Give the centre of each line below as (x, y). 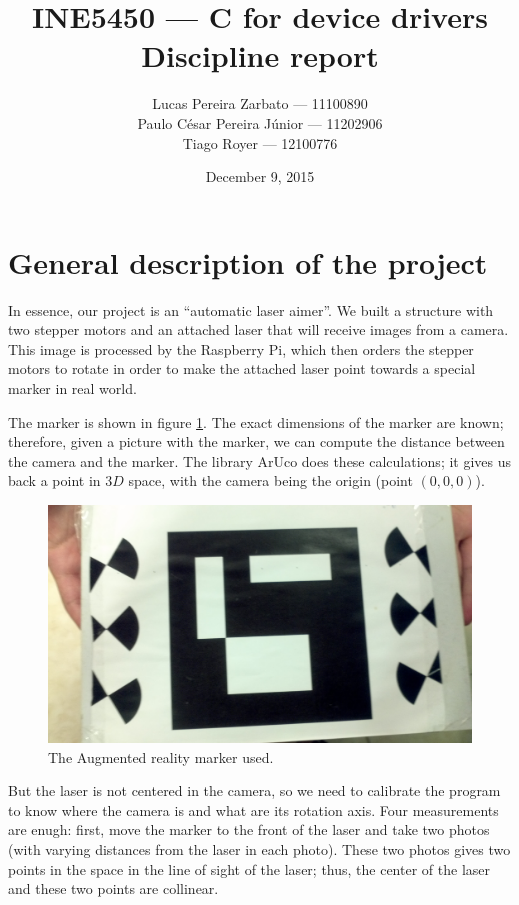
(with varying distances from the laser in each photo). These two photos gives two (259, 849)
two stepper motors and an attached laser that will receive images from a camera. (258, 329)
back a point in (54, 480)
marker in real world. (72, 388)
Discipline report (260, 55)
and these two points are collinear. (113, 888)
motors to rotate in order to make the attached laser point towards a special (242, 368)
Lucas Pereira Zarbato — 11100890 (260, 103)
